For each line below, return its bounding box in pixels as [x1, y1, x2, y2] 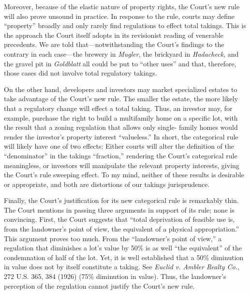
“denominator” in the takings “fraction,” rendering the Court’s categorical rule [4, 150, 237, 160]
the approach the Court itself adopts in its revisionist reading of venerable [4, 30, 224, 40]
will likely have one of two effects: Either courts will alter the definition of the [4, 141, 235, 151]
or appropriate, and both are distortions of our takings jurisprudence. [4, 179, 210, 189]
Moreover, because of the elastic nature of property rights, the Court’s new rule [4, 1, 240, 11]
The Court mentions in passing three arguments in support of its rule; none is [4, 204, 235, 215]
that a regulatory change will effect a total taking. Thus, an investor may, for [4, 103, 233, 113]
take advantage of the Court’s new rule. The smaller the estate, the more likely [4, 93, 238, 104]
